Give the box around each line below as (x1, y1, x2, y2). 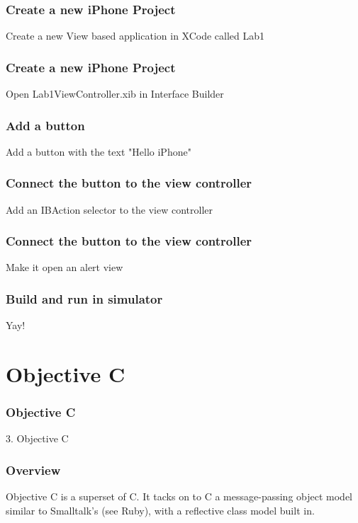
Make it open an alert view (6, 260, 123, 275)
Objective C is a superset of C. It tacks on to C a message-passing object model (6, 489, 353, 504)
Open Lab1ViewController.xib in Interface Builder (6, 86, 224, 101)
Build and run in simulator (6, 289, 163, 307)
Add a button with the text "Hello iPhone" (6, 144, 191, 159)
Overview (6, 461, 61, 478)
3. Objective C (6, 431, 69, 446)
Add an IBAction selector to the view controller (6, 202, 213, 217)
